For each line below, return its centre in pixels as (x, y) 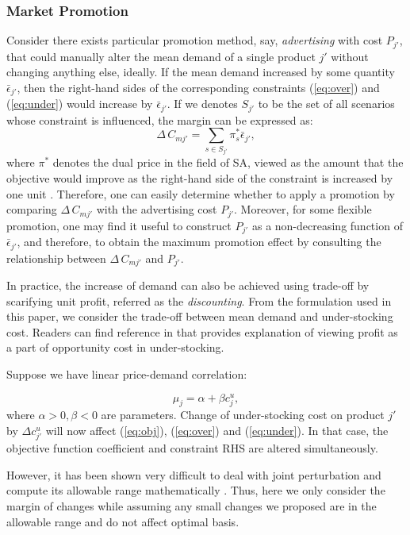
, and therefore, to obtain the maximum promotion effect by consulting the (199, 242)
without (350, 56)
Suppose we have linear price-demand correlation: (127, 373)
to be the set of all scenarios (326, 104)
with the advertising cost (157, 209)
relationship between (56, 258)
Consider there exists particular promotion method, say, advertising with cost (195, 40)
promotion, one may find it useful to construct (119, 225)
